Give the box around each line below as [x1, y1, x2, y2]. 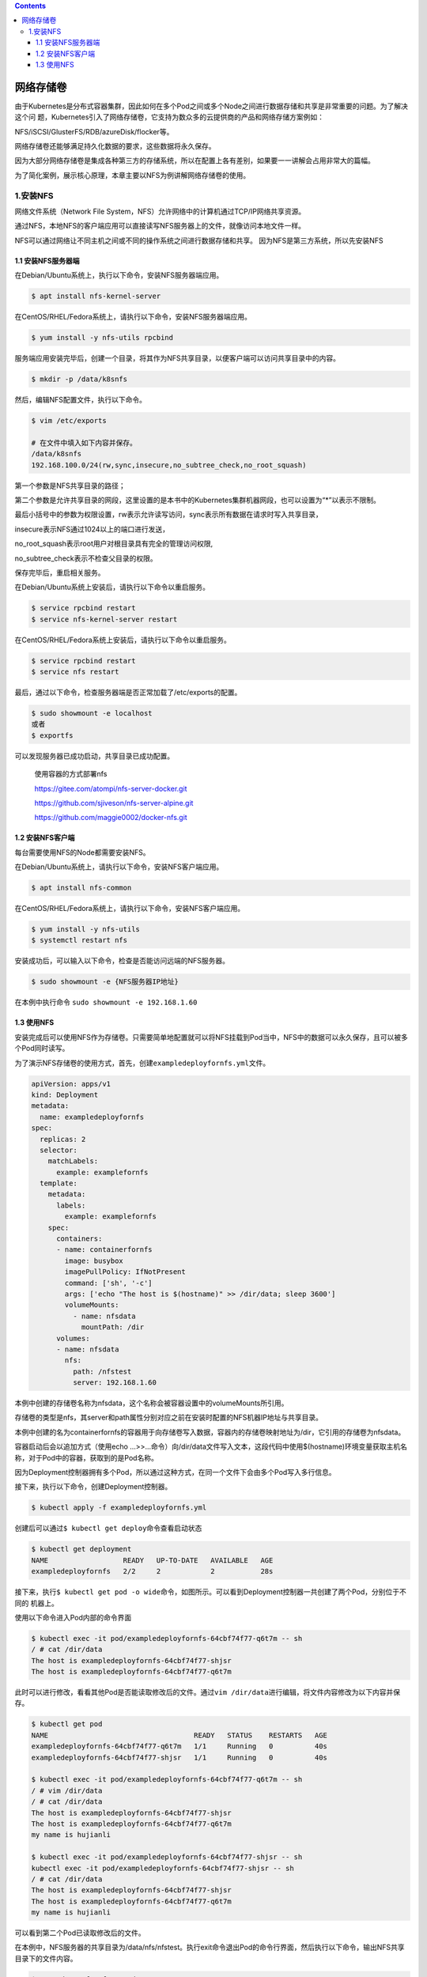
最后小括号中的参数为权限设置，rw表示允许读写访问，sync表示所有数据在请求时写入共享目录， [14, 510, 323, 520]
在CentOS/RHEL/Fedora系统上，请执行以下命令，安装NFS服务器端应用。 [14, 312, 252, 322]
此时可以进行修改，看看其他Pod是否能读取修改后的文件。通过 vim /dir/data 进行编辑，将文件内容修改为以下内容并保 [14, 1688, 401, 1697]
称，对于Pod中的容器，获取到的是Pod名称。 [14, 1453, 158, 1462]
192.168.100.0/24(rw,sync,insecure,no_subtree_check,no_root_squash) [31, 460, 307, 470]
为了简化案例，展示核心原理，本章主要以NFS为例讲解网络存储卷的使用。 [14, 170, 251, 180]
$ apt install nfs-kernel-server [31, 292, 161, 301]
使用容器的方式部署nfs [34, 769, 108, 779]
